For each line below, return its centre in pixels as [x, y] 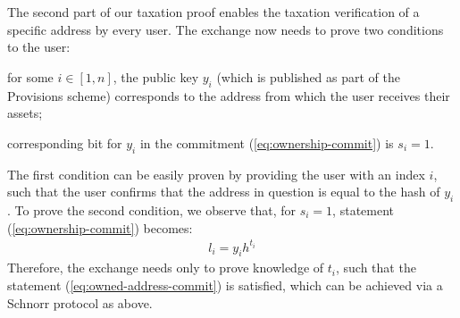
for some [30, 76]
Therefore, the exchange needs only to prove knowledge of [166, 268]
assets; [25, 113]
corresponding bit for [65, 142]
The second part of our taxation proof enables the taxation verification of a [213, 12]
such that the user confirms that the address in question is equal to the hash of [224, 192]
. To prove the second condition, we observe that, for [152, 209]
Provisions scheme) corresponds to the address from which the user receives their [229, 95]
